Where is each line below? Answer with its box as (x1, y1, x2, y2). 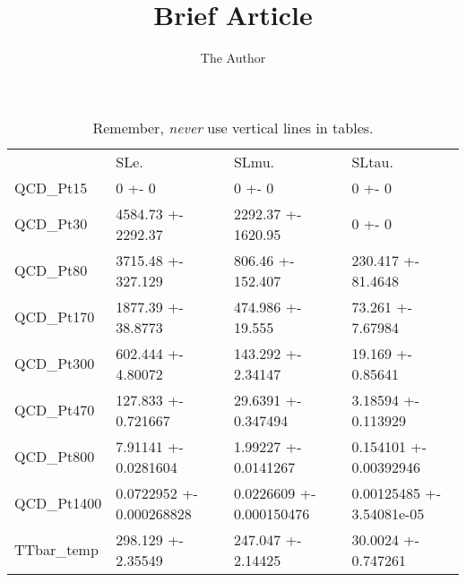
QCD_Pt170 (14, 306, 95, 328)
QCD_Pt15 (14, 176, 88, 198)
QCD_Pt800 (14, 446, 95, 467)
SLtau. (351, 150, 393, 172)
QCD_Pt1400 (14, 492, 102, 514)
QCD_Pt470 (14, 399, 95, 421)
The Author (200, 48, 266, 67)
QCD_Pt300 (14, 353, 95, 374)
